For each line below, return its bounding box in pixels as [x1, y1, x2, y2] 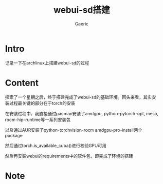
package [5, 132, 23, 138]
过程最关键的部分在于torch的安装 [9, 100, 75, 106]
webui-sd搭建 [53, 4, 110, 16]
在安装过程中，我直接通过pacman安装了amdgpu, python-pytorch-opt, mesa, [5, 110, 159, 116]
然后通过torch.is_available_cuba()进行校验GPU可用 [5, 143, 107, 148]
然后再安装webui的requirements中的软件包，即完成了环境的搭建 [5, 153, 133, 159]
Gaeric [75, 20, 89, 27]
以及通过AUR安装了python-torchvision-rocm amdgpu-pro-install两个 [5, 127, 143, 133]
